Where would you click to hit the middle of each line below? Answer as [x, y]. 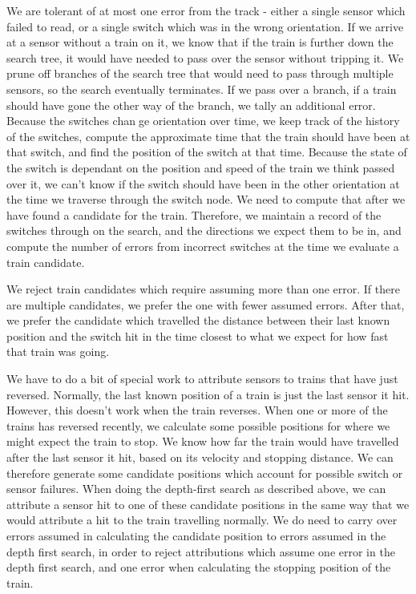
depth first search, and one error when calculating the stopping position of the [199, 567]
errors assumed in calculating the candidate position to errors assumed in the [196, 535]
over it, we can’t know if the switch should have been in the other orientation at [203, 183]
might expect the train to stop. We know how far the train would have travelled [203, 441]
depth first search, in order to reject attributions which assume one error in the [201, 551]
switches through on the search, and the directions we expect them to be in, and [204, 230]
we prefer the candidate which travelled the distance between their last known [198, 320]
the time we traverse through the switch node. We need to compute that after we [206, 199]
